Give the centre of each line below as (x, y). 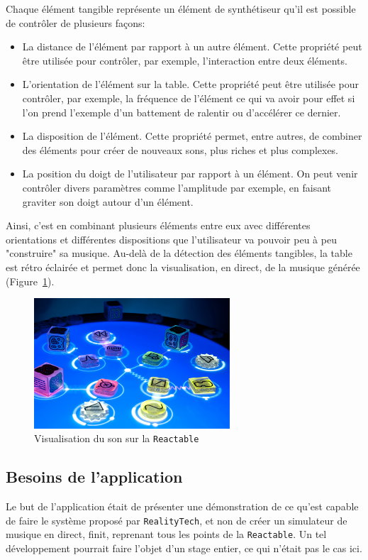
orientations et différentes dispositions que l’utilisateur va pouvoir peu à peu (171, 239)
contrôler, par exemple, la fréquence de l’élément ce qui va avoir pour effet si (189, 98)
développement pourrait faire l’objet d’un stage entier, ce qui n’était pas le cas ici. (184, 548)
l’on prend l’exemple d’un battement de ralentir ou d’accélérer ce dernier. (182, 112)
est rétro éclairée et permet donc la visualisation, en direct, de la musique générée (183, 267)
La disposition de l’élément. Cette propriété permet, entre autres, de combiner (192, 136)
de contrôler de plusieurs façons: (76, 22)
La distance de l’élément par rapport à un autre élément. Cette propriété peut (192, 46)
